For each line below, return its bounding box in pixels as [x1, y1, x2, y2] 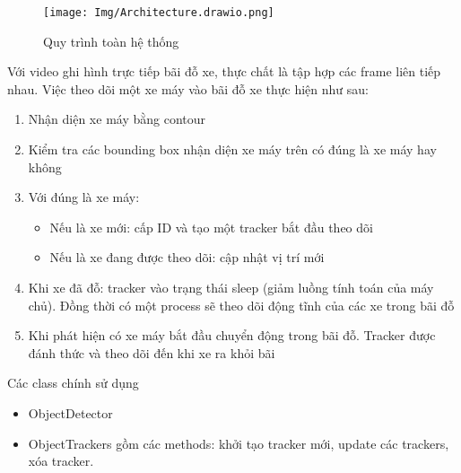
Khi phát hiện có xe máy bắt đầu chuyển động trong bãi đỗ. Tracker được [28, 326, 436, 345]
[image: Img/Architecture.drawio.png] [43, 6, 274, 19]
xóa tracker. [28, 451, 94, 470]
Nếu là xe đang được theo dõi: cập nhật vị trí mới [49, 248, 325, 267]
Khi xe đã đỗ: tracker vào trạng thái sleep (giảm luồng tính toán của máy [28, 278, 434, 296]
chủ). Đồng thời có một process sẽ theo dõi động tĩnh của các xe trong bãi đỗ [28, 295, 455, 314]
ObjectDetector [28, 403, 113, 422]
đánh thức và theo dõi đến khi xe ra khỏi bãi [28, 343, 275, 362]
